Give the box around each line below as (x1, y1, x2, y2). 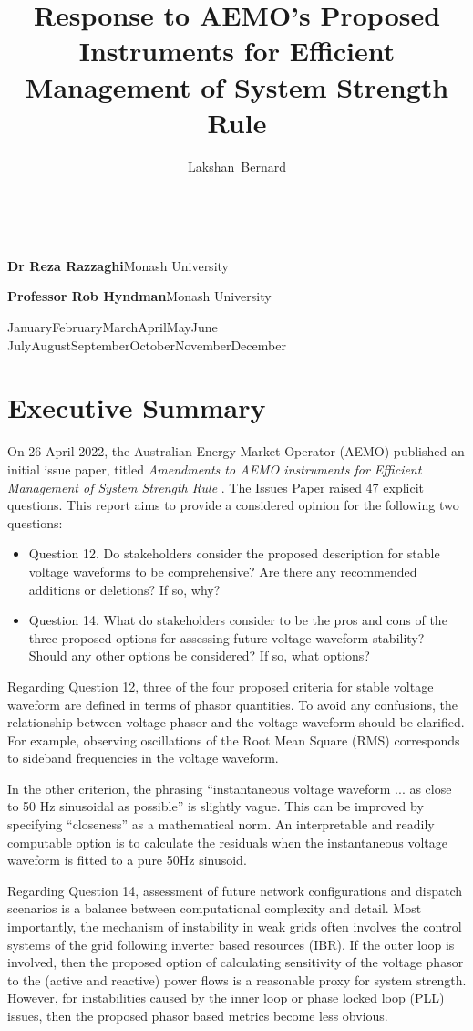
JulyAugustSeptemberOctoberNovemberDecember (7, 335, 286, 354)
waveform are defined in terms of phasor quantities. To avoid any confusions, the (7, 694, 458, 713)
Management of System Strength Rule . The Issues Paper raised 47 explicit (7, 477, 425, 496)
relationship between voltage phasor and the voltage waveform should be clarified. (7, 713, 465, 732)
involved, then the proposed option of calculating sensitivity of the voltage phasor (7, 953, 464, 972)
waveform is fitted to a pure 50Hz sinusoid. (7, 850, 247, 870)
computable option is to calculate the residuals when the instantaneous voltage (7, 832, 448, 851)
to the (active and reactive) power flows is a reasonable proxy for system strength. (7, 970, 467, 989)
